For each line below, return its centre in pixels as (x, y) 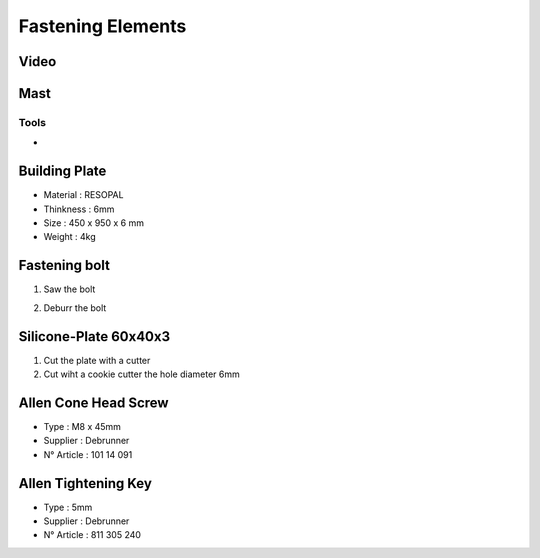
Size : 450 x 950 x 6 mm (94, 223)
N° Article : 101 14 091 (88, 454)
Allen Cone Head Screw (93, 402)
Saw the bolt (69, 289)
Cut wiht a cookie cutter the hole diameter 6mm (141, 374)
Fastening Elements (102, 26)
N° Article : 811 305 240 (92, 535)
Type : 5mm (68, 507)
